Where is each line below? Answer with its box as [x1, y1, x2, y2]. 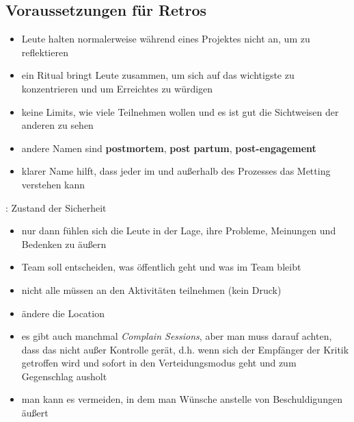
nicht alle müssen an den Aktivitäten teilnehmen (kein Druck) [21, 282, 282, 297]
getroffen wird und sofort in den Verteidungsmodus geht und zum [21, 356, 297, 370]
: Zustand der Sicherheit [5, 200, 107, 214]
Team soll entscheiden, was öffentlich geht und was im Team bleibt [21, 260, 301, 274]
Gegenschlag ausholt [21, 369, 107, 383]
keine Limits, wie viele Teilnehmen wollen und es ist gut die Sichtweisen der [21, 104, 339, 119]
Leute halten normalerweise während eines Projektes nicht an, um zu [21, 32, 310, 46]
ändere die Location [21, 306, 105, 320]
